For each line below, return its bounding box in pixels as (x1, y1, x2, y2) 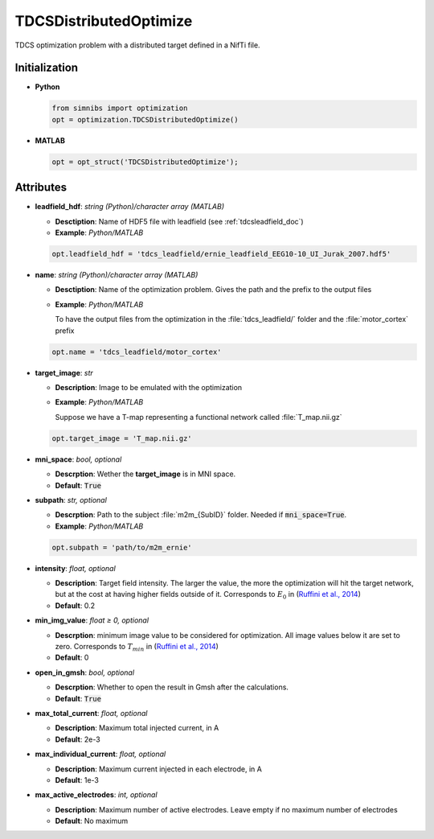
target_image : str (35, 368, 94, 377)
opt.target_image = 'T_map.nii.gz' (51, 434, 192, 442)
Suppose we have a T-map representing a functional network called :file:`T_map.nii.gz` (55, 412, 342, 422)
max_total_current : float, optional (35, 708, 148, 718)
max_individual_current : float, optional (35, 749, 166, 759)
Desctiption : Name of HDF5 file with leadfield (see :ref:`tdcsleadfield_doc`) (55, 216, 305, 226)
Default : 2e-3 (55, 734, 100, 744)
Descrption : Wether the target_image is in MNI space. (55, 469, 236, 479)
